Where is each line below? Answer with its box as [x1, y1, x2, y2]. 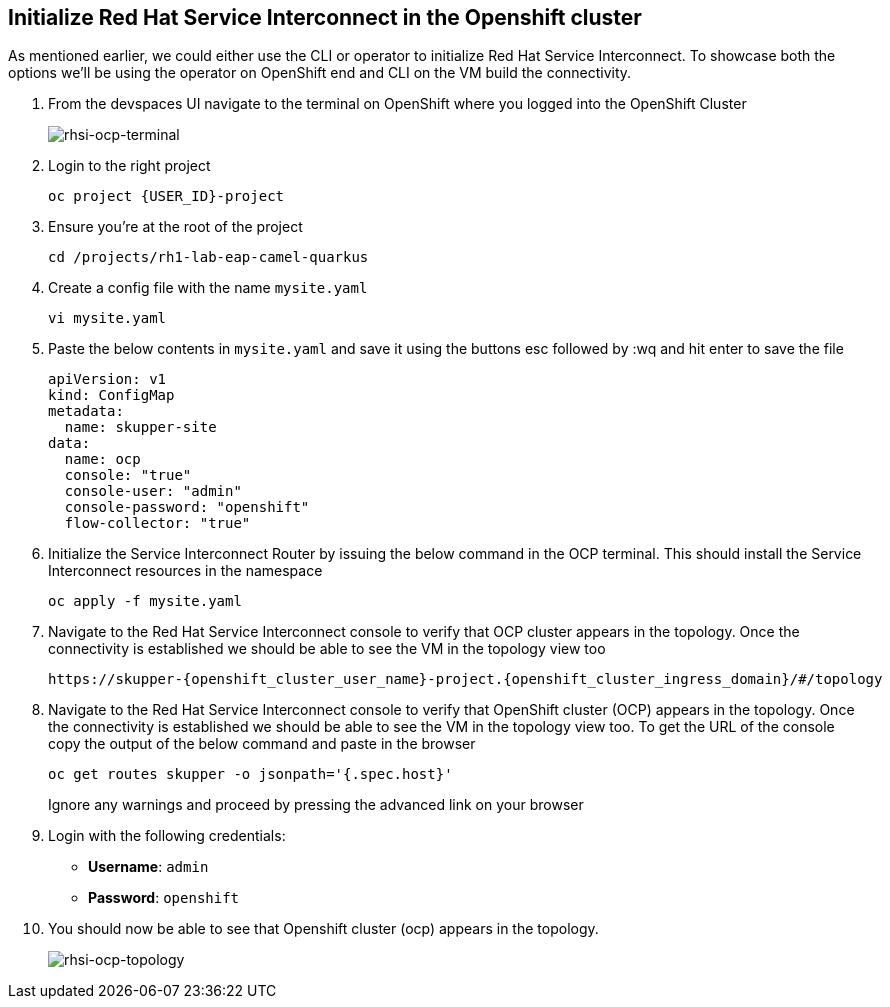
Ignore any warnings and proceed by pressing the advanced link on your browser [48, 796, 584, 814]
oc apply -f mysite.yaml [48, 593, 242, 610]
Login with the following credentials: [48, 827, 286, 845]
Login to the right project [48, 157, 211, 175]
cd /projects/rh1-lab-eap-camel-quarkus [48, 249, 369, 266]
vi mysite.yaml [48, 310, 167, 327]
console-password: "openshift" [64, 499, 310, 516]
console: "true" [64, 467, 192, 484]
